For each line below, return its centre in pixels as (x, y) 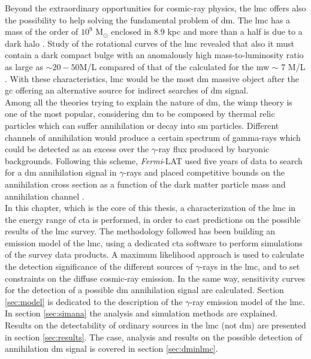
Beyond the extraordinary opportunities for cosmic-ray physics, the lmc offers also (155, 8)
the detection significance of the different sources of (99, 266)
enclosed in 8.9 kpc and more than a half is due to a (207, 31)
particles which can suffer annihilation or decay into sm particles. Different (142, 125)
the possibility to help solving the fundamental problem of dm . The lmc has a (147, 19)
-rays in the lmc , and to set (250, 266)
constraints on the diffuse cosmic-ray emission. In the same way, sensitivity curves (155, 278)
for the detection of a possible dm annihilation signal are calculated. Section (144, 290)
